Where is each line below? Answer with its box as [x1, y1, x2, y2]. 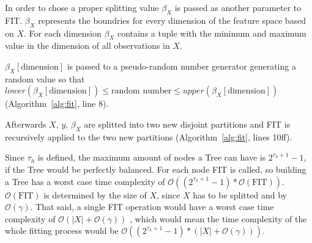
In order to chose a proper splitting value [5, 1, 159, 13]
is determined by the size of [43, 188, 147, 201]
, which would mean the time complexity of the [130, 212, 307, 225]
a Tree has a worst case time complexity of [5, 175, 165, 187]
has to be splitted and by [193, 188, 287, 201]
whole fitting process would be [5, 224, 119, 237]
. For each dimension [24, 26, 102, 39]
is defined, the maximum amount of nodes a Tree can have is [37, 151, 266, 164]
